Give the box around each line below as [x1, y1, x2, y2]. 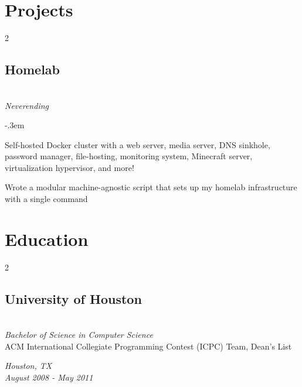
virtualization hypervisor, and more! [5, 161, 134, 173]
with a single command [5, 193, 88, 205]
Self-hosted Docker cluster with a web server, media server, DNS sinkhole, [5, 138, 270, 150]
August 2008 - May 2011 [5, 371, 93, 383]
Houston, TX [5, 359, 52, 372]
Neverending [5, 99, 49, 111]
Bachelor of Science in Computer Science [5, 328, 153, 341]
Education [5, 227, 89, 251]
